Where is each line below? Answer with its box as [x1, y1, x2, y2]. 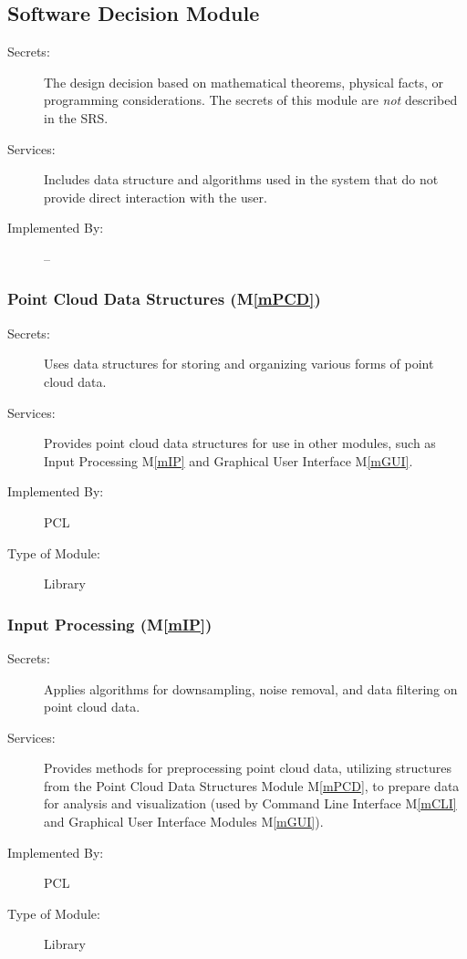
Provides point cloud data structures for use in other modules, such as [44, 433, 436, 453]
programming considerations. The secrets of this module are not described [44, 90, 458, 109]
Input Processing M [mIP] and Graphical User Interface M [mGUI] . [44, 451, 413, 470]
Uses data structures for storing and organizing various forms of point [44, 354, 434, 373]
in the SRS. [44, 108, 109, 127]
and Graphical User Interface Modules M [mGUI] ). [44, 812, 324, 831]
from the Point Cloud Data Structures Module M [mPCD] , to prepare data [44, 776, 460, 795]
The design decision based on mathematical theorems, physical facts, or [44, 72, 444, 91]
